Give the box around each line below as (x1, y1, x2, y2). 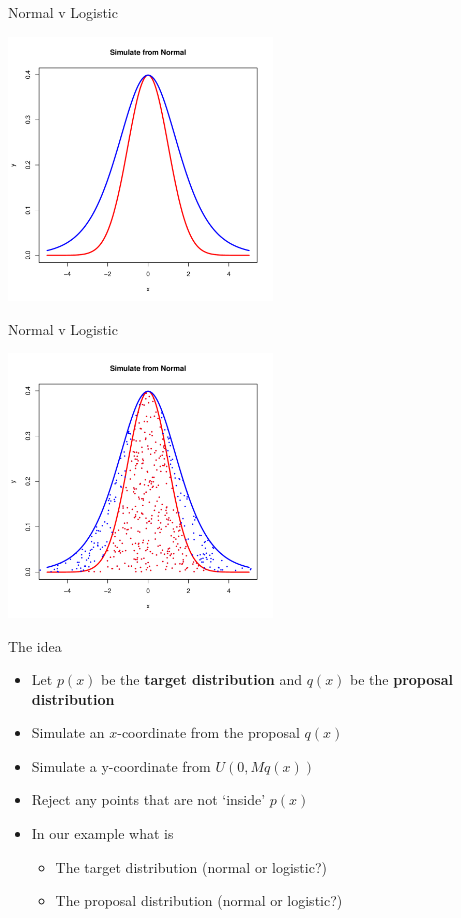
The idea (8, 635, 62, 656)
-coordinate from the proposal (117, 722, 300, 743)
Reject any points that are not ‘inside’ (31, 789, 266, 810)
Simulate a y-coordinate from (31, 755, 211, 776)
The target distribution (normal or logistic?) (55, 856, 327, 877)
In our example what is (31, 823, 174, 844)
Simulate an (31, 722, 105, 743)
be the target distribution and (101, 669, 302, 690)
